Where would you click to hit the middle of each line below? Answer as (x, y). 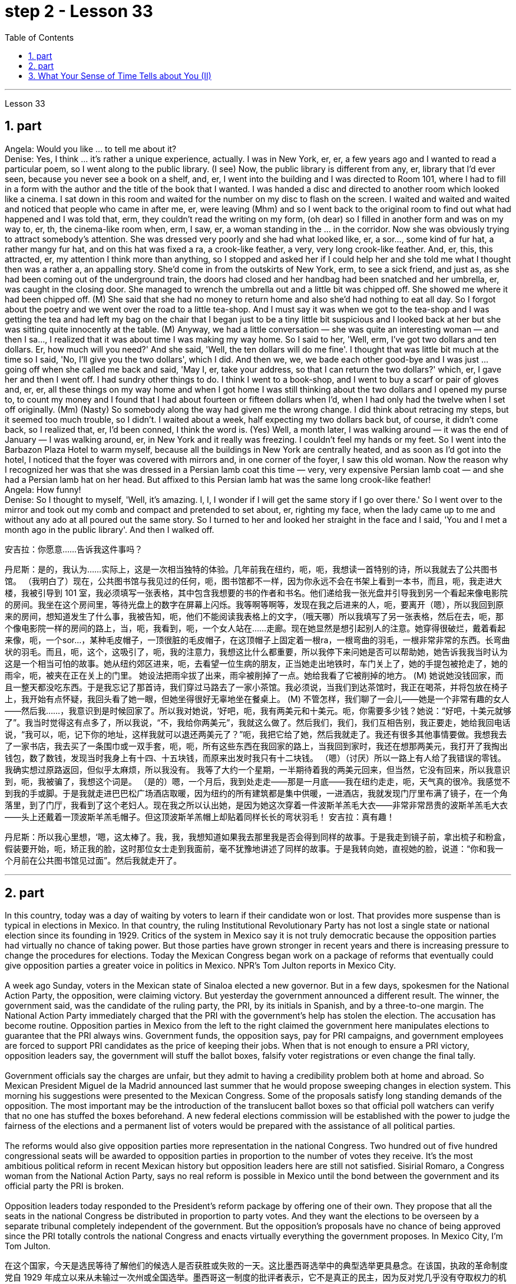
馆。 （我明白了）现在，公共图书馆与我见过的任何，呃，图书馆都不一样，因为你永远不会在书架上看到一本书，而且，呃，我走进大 (253, 581)
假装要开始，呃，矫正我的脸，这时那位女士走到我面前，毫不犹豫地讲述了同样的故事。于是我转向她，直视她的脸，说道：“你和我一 (254, 848)
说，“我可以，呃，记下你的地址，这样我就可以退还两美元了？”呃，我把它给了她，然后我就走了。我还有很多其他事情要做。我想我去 (256, 734)
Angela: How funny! (43, 489)
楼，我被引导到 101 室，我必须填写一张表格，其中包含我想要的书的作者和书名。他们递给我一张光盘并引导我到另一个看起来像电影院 (257, 592)
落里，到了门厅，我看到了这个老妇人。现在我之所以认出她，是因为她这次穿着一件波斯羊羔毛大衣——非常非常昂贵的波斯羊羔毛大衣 (256, 805)
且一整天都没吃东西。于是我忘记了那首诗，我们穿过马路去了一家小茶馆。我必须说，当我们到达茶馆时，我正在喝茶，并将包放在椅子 (256, 687)
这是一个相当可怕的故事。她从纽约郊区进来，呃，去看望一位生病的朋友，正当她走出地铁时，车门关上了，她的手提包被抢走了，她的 (256, 663)
